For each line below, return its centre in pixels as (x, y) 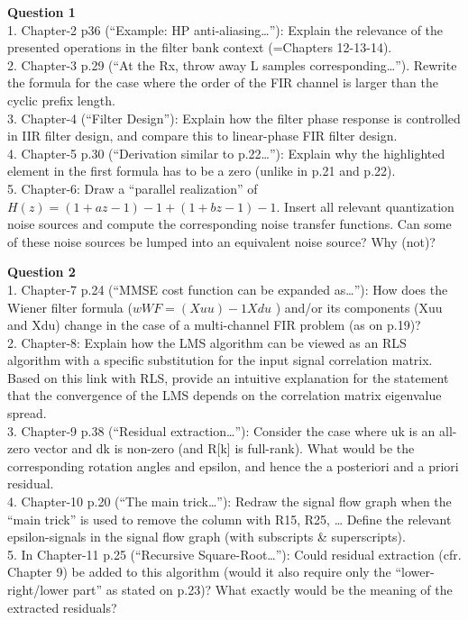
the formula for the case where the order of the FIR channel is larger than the (223, 82)
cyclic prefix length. (61, 100)
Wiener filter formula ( (70, 307)
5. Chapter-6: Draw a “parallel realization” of (133, 188)
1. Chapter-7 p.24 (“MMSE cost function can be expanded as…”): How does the (228, 289)
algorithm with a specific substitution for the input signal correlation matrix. (220, 360)
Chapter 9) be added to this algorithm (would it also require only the (199, 572)
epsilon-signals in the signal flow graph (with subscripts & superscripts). (206, 537)
